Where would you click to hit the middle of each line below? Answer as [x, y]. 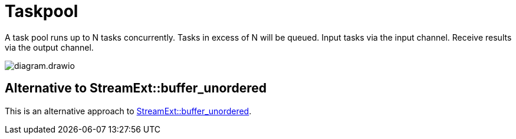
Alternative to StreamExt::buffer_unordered [136, 88]
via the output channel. [49, 47]
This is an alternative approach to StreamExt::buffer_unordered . [128, 111]
